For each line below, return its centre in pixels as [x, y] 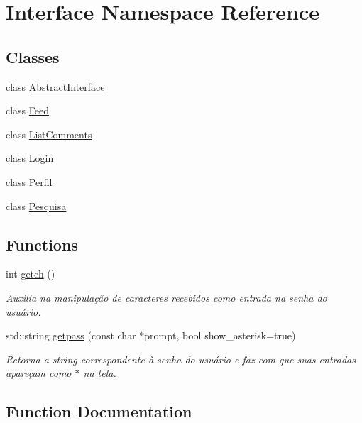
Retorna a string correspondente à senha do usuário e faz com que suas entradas [181, 359]
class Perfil [29, 181]
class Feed [28, 110]
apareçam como [39, 373]
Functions [42, 244]
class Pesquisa [36, 205]
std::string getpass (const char [71, 335]
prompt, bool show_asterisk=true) [220, 335]
